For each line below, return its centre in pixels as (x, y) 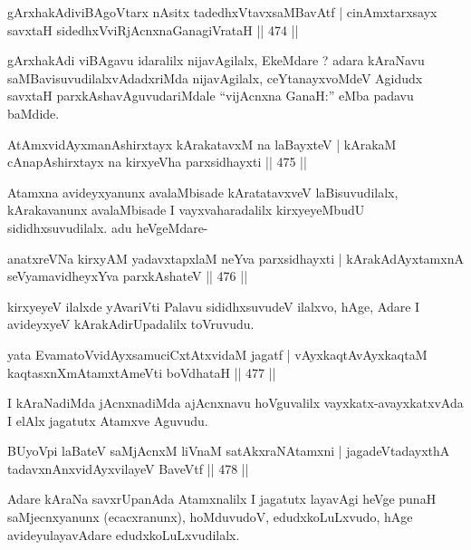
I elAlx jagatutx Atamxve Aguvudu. (108, 420)
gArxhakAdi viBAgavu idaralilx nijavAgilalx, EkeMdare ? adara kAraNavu (216, 60)
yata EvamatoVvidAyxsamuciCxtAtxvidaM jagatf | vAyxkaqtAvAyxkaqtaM (217, 354)
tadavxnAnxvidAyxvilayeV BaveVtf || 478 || (128, 468)
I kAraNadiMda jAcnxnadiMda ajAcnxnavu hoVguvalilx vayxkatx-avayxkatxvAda (235, 403)
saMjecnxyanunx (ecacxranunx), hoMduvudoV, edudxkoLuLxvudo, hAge (210, 517)
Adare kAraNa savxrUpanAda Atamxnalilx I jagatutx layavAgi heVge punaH (222, 499)
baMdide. (34, 113)
